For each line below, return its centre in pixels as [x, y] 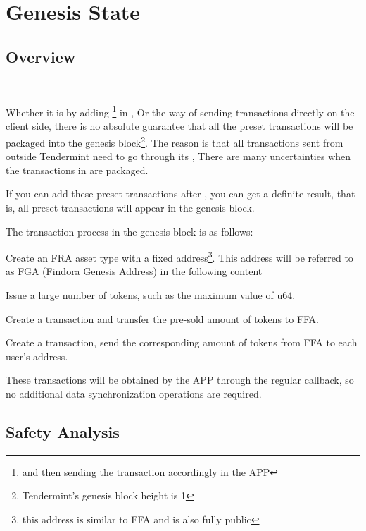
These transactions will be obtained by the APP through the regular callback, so [180, 380]
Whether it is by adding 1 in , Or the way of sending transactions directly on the [180, 111]
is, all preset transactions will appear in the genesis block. [130, 208]
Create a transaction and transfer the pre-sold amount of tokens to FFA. [163, 318]
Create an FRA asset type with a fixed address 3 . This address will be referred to [179, 256]
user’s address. [37, 356]
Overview [41, 56]
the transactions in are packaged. [77, 170]
